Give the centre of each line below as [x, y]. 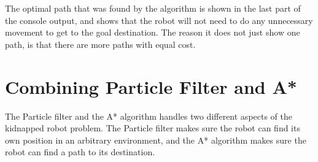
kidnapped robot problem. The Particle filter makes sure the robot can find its [153, 128]
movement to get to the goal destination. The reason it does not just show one [153, 32]
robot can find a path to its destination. [80, 152]
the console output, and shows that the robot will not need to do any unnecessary [159, 20]
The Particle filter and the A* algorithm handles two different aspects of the [149, 116]
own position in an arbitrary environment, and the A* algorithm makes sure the [156, 140]
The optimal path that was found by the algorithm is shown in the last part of [153, 8]
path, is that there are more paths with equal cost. [100, 44]
